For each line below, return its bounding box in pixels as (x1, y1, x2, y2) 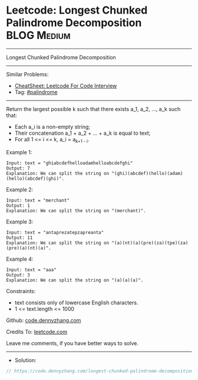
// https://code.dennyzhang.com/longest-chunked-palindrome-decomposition (6, 368, 194, 374)
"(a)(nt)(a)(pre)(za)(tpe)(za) (111, 240, 189, 246)
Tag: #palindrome (14, 88, 58, 95)
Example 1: (6, 148, 32, 155)
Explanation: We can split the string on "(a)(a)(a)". (6, 277, 144, 283)
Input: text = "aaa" (6, 267, 57, 272)
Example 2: (6, 186, 34, 193)
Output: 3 (6, 272, 31, 278)
